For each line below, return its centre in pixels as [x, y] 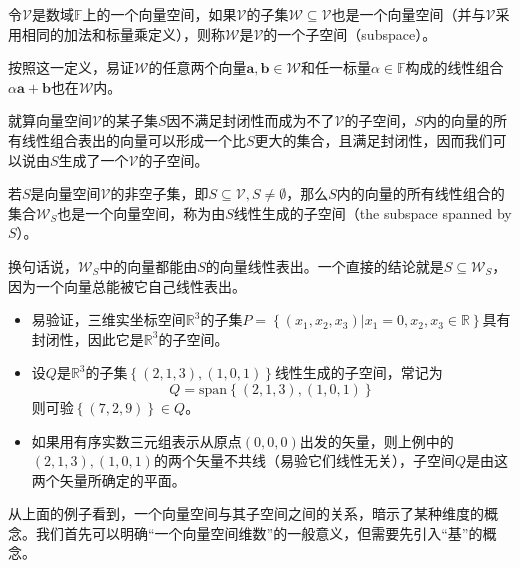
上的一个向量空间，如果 [159, 14]
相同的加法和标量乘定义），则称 [123, 33]
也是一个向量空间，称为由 [141, 212]
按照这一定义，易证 [71, 67]
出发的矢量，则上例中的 [376, 440]
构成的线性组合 [454, 67]
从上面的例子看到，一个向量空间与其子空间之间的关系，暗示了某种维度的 [246, 513]
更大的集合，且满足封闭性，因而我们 [373, 139]
